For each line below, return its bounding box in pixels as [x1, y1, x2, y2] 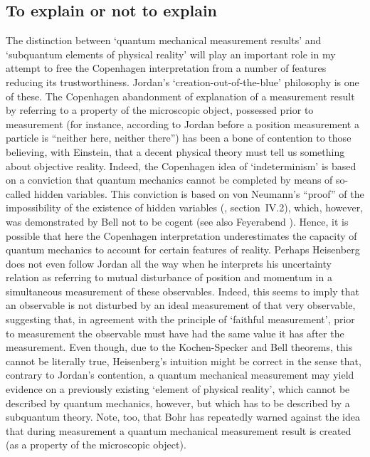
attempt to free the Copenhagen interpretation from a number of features [6, 61, 327, 75]
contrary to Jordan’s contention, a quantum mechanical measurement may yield [6, 367, 354, 382]
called [6, 186, 31, 201]
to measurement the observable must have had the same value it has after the [6, 325, 344, 340]
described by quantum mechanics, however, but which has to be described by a [6, 395, 350, 410]
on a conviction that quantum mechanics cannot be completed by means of [6, 172, 333, 187]
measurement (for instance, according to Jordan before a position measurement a [6, 116, 359, 131]
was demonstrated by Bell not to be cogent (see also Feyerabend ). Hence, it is [6, 214, 349, 228]
